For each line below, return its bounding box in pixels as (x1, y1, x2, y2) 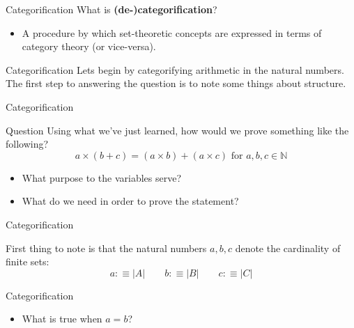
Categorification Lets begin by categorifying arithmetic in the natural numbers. (6, 62, 344, 77)
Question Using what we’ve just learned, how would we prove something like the (6, 123, 349, 137)
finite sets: (6, 254, 49, 269)
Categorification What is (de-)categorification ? (6, 2, 217, 16)
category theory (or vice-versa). (22, 39, 156, 54)
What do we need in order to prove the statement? (22, 194, 239, 208)
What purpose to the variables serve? (22, 170, 182, 185)
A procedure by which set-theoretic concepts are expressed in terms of (22, 25, 322, 40)
